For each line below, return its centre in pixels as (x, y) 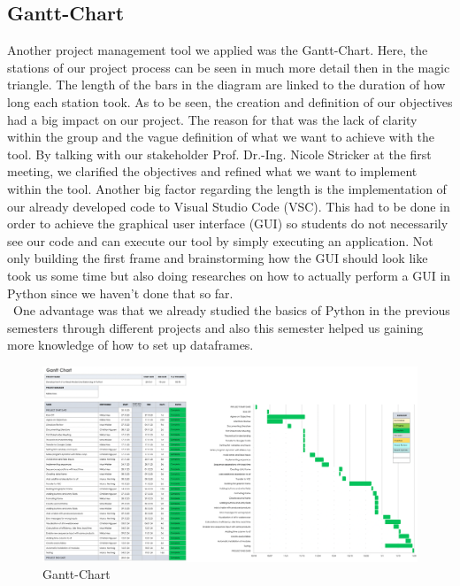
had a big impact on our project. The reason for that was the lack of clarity (212, 119)
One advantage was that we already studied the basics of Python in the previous (231, 310)
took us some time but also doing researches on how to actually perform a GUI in (229, 275)
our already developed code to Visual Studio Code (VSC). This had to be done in (229, 206)
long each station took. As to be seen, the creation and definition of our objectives (230, 101)
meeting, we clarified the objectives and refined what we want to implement (212, 171)
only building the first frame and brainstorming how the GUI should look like (218, 258)
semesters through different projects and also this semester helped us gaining (215, 327)
